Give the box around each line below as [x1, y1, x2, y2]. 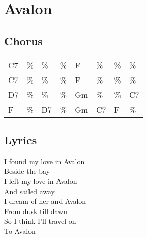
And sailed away [4, 186, 55, 196]
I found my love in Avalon [4, 155, 85, 166]
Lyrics [4, 131, 37, 147]
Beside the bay [4, 166, 50, 176]
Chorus [4, 33, 43, 48]
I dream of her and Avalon [4, 196, 86, 206]
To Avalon [4, 225, 36, 236]
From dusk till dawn [4, 205, 67, 216]
